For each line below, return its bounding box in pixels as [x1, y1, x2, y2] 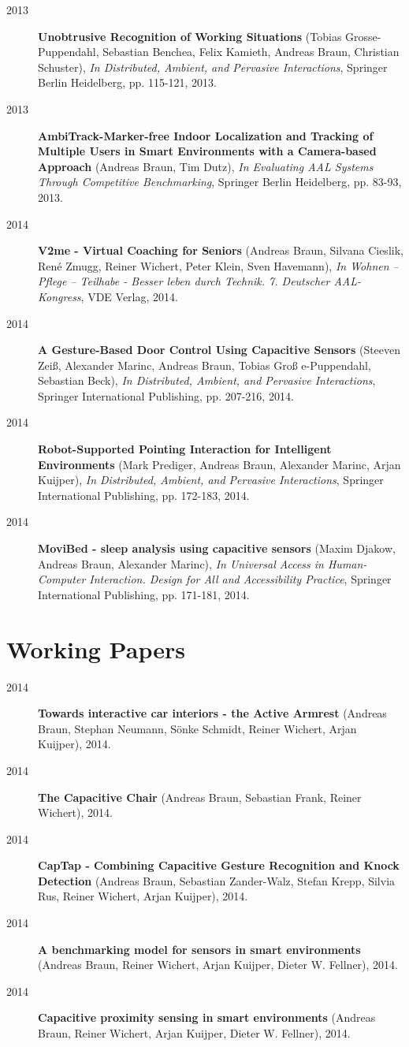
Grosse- [345, 28, 381, 44]
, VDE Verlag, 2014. [80, 288, 178, 304]
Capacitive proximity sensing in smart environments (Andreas [38, 1009, 376, 1026]
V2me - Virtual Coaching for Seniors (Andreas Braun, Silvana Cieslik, [38, 242, 403, 259]
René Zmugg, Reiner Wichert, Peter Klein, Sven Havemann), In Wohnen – [38, 257, 399, 274]
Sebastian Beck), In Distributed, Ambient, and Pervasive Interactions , [38, 372, 376, 389]
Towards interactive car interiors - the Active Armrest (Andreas [38, 705, 387, 721]
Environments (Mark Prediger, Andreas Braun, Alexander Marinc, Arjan [38, 456, 401, 472]
